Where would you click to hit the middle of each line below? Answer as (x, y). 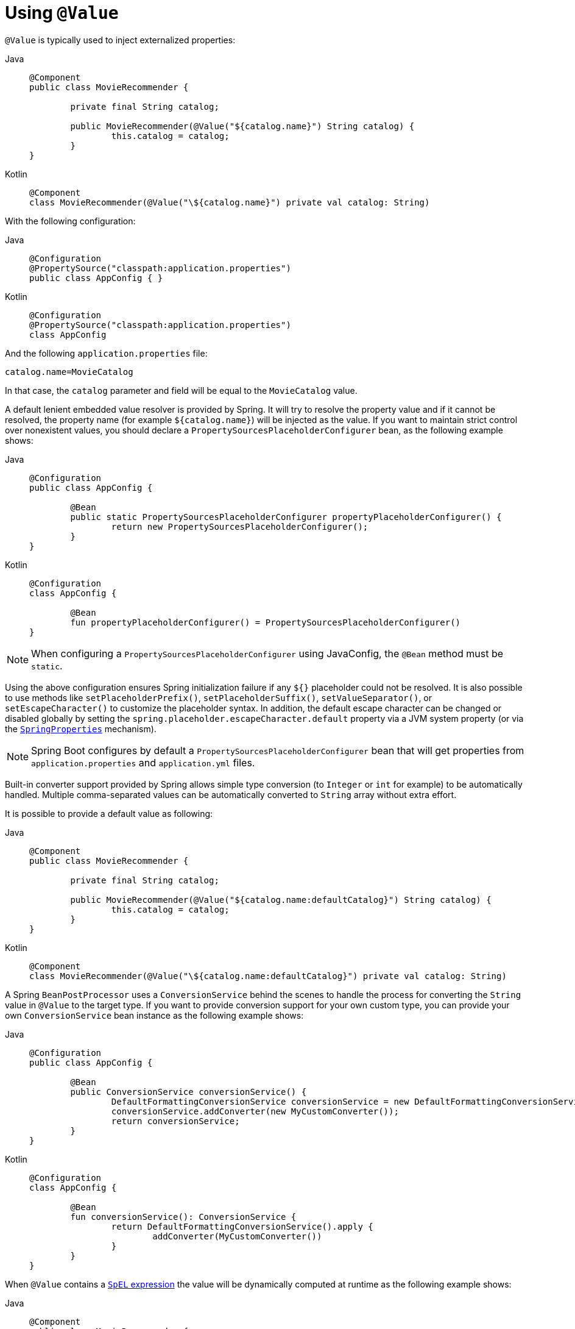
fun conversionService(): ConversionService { (183, 1217)
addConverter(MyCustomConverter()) (237, 1236)
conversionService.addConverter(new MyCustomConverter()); (255, 1111)
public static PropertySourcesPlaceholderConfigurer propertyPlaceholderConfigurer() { (286, 517)
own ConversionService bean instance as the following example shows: (154, 1015)
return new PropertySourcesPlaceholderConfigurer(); (240, 526)
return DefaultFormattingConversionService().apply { (242, 1226)
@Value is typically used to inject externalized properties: (120, 40)
